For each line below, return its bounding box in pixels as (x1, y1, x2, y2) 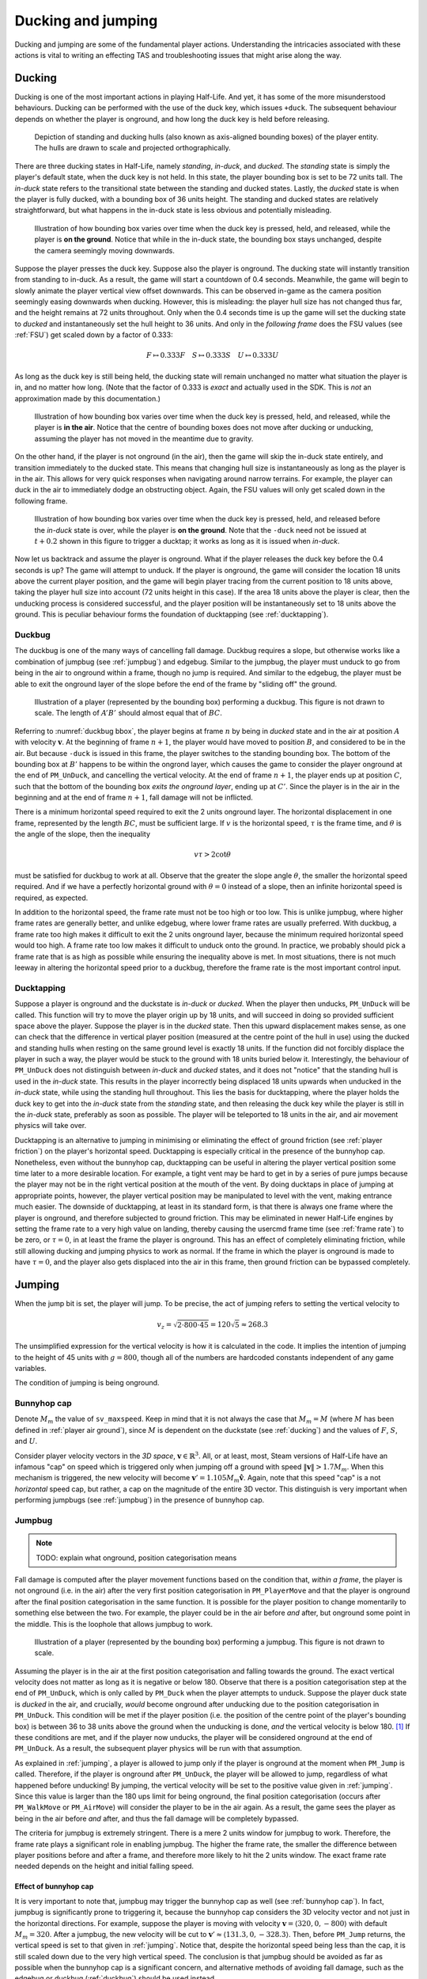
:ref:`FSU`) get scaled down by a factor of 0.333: (14, 330, 173, 340)
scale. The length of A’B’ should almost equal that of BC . (34, 708, 223, 718)
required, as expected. (14, 893, 89, 902)
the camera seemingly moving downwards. (34, 245, 176, 255)
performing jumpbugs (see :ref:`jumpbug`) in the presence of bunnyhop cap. (14, 1495, 265, 1505)
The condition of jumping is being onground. (14, 1378, 160, 1388)
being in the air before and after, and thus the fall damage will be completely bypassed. (14, 1814, 299, 1823)
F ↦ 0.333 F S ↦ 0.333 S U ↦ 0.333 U (146, 351, 279, 360)
